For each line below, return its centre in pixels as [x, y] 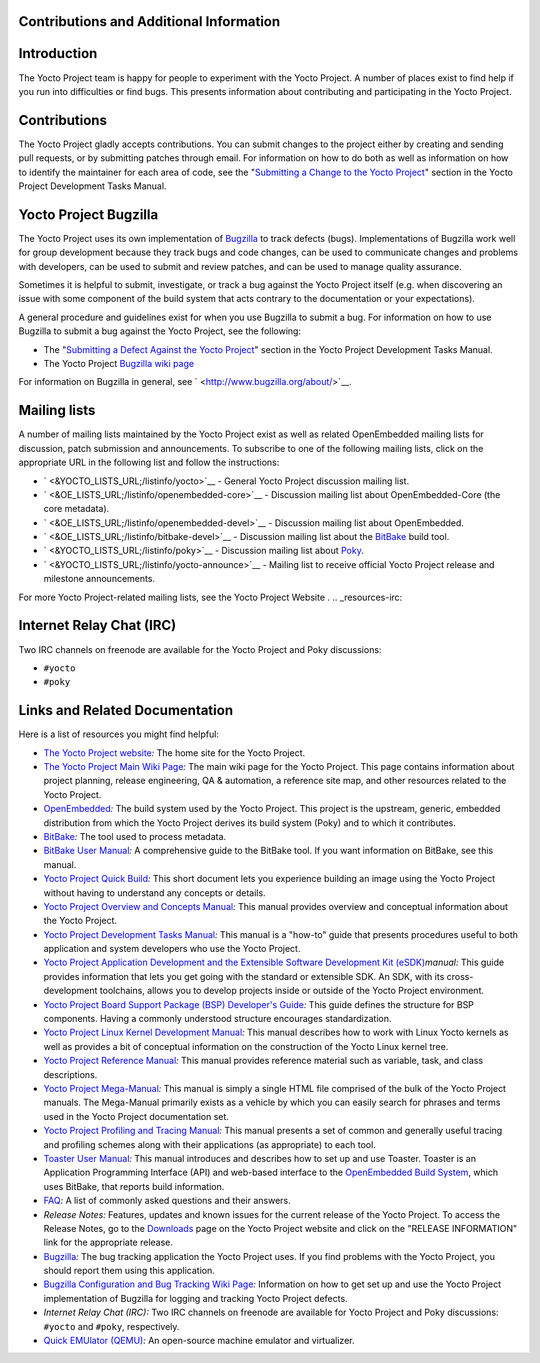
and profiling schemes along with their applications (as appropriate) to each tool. [210, 1144]
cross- [460, 976]
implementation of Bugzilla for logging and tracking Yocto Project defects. [196, 1298]
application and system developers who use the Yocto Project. [172, 949]
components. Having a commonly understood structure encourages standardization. [217, 1019]
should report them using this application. [129, 1271]
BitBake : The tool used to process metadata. [135, 836]
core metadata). [76, 509]
